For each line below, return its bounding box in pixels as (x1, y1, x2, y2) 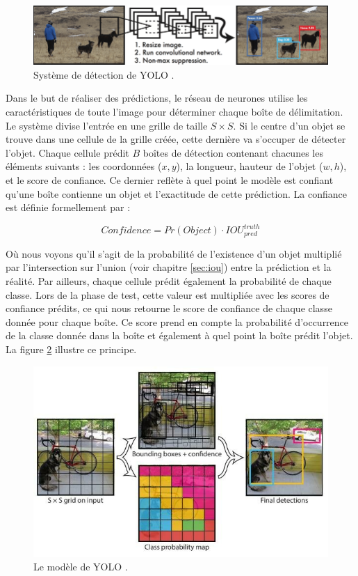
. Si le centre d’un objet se (233, 118, 345, 132)
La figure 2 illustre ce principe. (6, 341, 137, 356)
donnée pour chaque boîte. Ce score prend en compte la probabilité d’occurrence (6, 314, 349, 329)
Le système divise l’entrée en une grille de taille (6, 118, 208, 132)
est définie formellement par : (6, 200, 131, 215)
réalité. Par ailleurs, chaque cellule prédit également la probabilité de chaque (6, 273, 332, 288)
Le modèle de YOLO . (33, 559, 128, 574)
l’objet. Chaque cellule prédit (6, 145, 129, 159)
